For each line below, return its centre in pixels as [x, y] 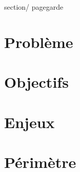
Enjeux [29, 122]
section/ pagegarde [34, 7]
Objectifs [36, 82]
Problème [39, 42]
